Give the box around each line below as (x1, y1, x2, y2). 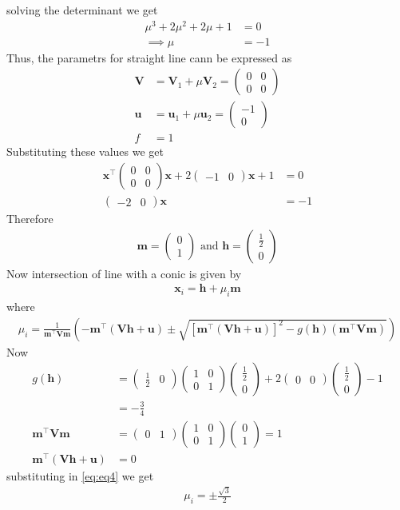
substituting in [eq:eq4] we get (6, 467, 154, 484)
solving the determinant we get (6, 2, 158, 18)
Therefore (6, 210, 53, 227)
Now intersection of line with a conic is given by (6, 265, 242, 281)
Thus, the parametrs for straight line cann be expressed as (6, 49, 292, 66)
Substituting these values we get (6, 143, 164, 160)
